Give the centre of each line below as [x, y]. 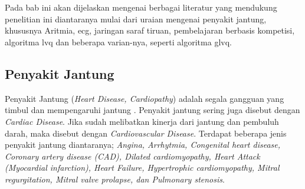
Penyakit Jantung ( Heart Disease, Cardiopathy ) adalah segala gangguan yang [145, 98]
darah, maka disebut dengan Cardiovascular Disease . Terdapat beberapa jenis [146, 133]
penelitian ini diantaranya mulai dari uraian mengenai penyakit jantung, [136, 19]
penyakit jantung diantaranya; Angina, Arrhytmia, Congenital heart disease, [143, 145]
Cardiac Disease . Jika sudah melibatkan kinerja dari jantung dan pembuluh [142, 121]
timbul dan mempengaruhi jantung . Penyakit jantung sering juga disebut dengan [152, 110]
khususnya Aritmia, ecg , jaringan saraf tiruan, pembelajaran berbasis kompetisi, [150, 30]
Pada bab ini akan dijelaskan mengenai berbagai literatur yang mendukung [141, 7]
